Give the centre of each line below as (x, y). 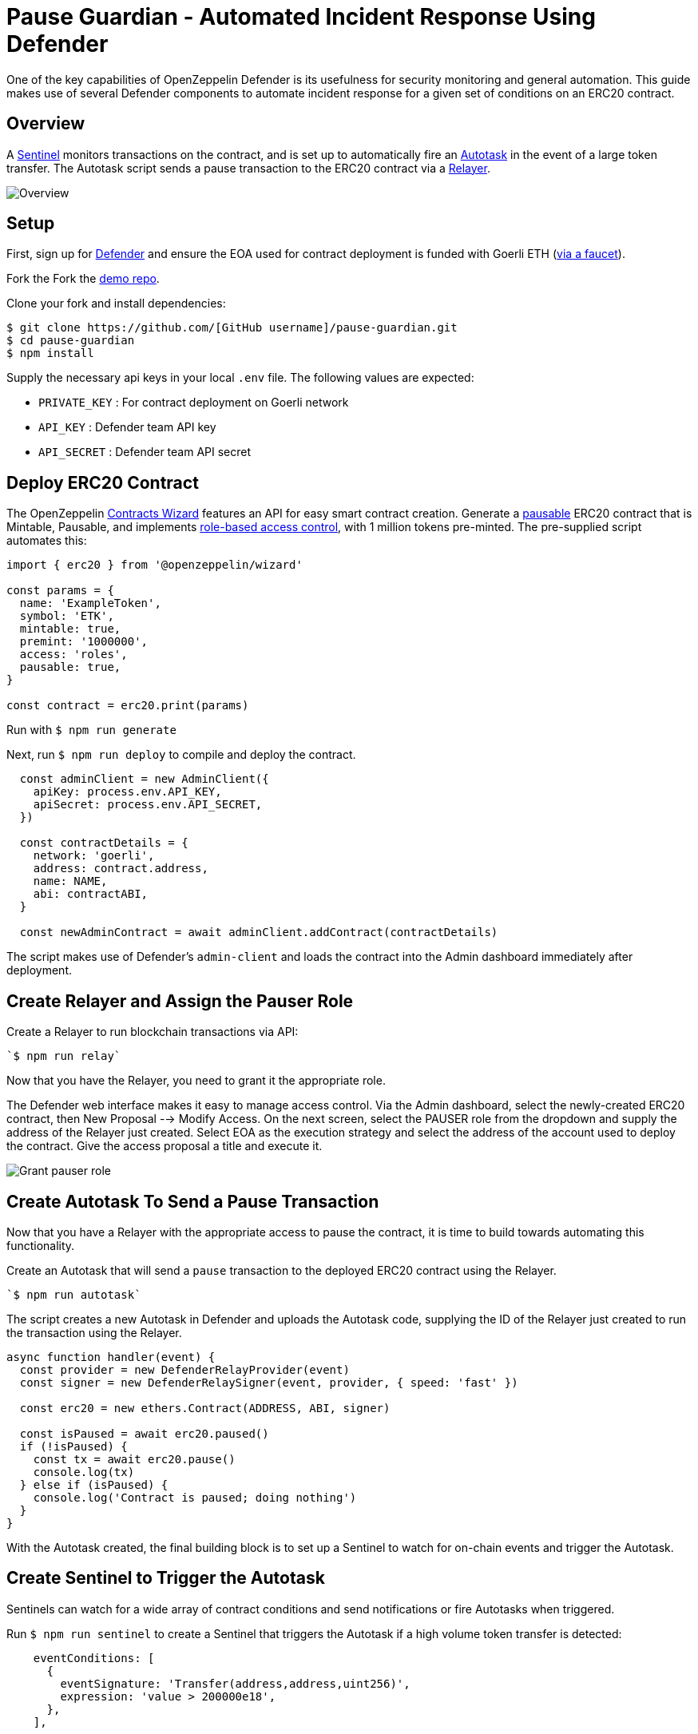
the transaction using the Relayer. (94, 1332)
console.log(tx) (84, 1472)
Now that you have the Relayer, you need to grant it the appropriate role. (196, 1081)
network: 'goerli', (94, 856)
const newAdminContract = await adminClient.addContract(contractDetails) (259, 932)
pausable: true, (70, 667)
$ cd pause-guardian (71, 341)
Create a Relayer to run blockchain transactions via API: (153, 1032)
